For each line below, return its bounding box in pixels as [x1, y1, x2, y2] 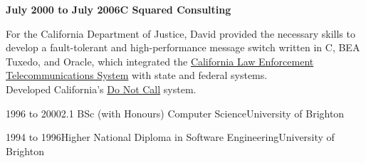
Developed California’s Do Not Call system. [6, 81, 197, 96]
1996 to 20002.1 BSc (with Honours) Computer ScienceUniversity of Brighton [6, 105, 345, 120]
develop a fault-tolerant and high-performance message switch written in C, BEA [6, 40, 360, 55]
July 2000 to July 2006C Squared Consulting [6, 2, 231, 16]
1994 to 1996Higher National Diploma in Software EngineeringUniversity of [6, 130, 335, 144]
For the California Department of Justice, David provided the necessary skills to [6, 26, 355, 41]
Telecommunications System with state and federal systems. [6, 68, 268, 83]
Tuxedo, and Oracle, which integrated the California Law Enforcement [6, 53, 314, 68]
